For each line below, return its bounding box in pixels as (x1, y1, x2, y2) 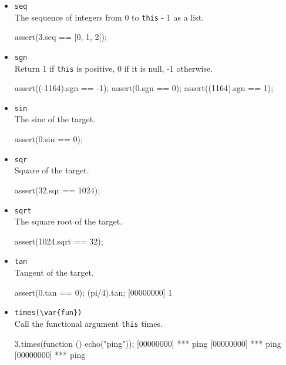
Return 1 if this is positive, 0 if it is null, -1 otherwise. (14, 62, 213, 74)
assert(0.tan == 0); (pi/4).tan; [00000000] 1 (14, 286, 173, 298)
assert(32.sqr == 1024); (14, 183, 100, 196)
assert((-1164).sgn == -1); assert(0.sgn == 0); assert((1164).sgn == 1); (14, 82, 274, 94)
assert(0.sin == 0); (14, 133, 83, 145)
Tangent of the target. (14, 266, 94, 278)
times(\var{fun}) (14, 309, 82, 317)
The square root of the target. (14, 215, 123, 227)
